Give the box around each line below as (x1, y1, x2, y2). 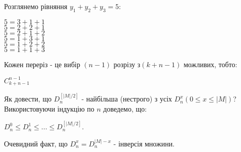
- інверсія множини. (113, 138, 175, 148)
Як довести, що (4, 93, 52, 104)
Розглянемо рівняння (4, 1, 68, 11)
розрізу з (113, 59, 141, 69)
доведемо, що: (103, 103, 147, 114)
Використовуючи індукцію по (4, 103, 95, 114)
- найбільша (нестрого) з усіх (81, 93, 172, 104)
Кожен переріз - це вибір (4, 59, 80, 69)
